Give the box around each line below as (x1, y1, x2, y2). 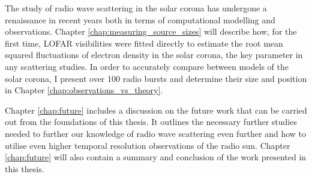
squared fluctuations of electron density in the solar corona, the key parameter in (5, 48, 303, 61)
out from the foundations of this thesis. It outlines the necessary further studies (5, 115, 297, 128)
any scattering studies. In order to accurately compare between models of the (5, 60, 289, 72)
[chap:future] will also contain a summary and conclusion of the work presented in (5, 151, 307, 163)
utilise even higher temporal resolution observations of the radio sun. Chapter (5, 139, 290, 151)
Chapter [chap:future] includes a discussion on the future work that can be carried (5, 103, 307, 116)
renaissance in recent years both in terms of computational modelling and (5, 13, 275, 26)
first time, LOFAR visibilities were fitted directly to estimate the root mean (5, 36, 283, 49)
